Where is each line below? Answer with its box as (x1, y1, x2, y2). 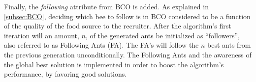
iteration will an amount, (4, 30, 79, 40)
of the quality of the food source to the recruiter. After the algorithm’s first (4, 21, 231, 31)
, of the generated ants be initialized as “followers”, (85, 30, 240, 40)
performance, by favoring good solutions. (4, 69, 127, 79)
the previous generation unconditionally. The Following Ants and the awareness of (4, 49, 252, 59)
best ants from (207, 40, 251, 50)
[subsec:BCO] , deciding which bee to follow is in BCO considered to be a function (4, 11, 251, 21)
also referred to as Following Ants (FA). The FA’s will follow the (4, 40, 199, 50)
